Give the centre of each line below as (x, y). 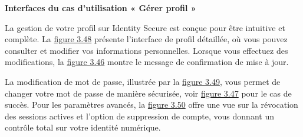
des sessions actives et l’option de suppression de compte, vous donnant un (139, 116)
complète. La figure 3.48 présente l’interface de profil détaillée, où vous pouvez (146, 39)
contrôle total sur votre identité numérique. (83, 127)
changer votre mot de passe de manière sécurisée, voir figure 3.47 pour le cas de (148, 93)
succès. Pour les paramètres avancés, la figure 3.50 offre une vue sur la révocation (151, 105)
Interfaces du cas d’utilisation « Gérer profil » (101, 8)
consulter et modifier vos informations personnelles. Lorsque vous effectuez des (146, 50)
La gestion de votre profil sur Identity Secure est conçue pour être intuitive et (145, 27)
